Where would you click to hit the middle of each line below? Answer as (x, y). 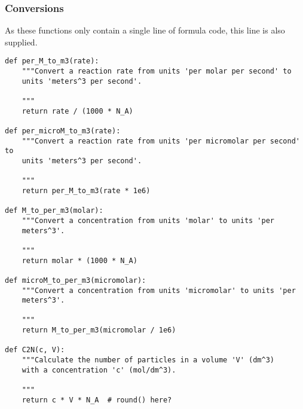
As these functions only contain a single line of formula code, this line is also (145, 30)
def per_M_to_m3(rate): (52, 61)
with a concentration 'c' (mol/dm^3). (99, 370)
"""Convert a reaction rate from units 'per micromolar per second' (161, 141)
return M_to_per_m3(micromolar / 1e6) (99, 330)
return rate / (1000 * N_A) (77, 111)
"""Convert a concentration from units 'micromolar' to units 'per (159, 290)
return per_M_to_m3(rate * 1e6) (86, 190)
